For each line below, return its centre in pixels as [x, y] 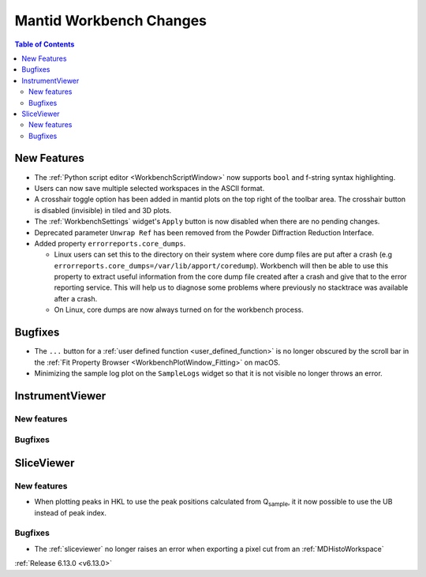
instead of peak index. [70, 512]
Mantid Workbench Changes [110, 21]
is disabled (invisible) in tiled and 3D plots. [103, 210]
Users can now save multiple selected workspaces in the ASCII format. [149, 188]
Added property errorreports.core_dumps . [110, 243]
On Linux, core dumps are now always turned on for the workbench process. [179, 310]
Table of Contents [45, 44]
